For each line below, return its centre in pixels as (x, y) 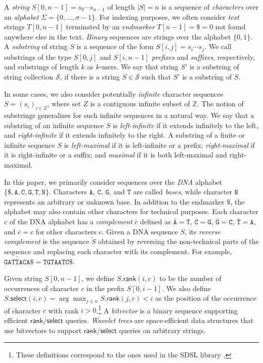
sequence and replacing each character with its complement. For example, (118, 251)
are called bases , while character (183, 192)
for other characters (66, 231)
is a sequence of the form (115, 46)
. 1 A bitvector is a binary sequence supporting (167, 309)
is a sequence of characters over (210, 7)
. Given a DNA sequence (140, 231)
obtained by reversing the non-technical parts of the (179, 241)
